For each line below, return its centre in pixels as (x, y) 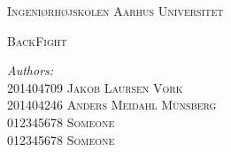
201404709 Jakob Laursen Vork (95, 87)
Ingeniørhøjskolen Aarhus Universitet (115, 11)
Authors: (31, 70)
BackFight (37, 40)
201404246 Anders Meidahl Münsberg (112, 105)
